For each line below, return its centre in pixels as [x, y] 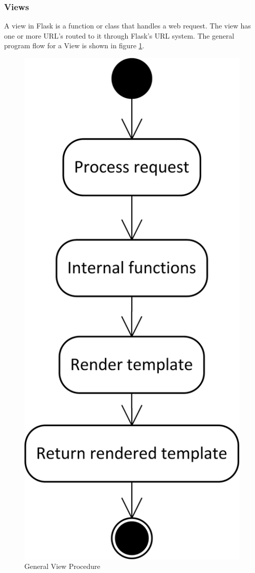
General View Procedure [62, 566]
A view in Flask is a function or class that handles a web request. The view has [128, 26]
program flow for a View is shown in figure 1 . [74, 45]
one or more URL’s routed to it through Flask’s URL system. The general [119, 35]
